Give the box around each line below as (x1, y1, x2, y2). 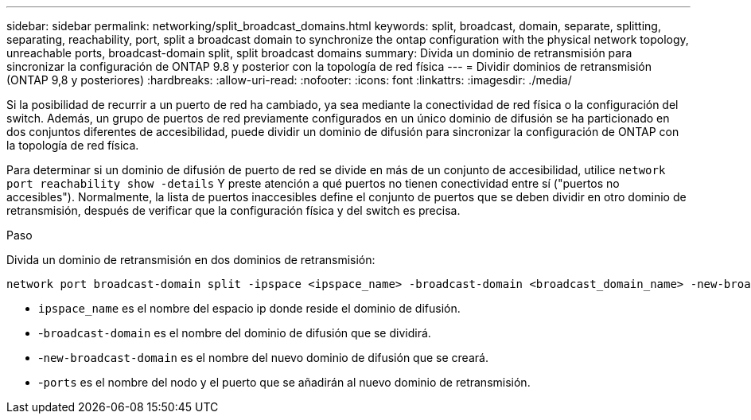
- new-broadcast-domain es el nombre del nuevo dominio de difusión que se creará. (38, 351, 488, 364)
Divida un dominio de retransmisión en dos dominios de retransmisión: (6, 253, 375, 266)
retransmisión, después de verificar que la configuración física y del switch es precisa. (6, 204, 461, 217)
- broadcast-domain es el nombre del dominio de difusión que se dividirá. (38, 326, 431, 340)
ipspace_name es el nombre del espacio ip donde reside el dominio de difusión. (38, 301, 461, 315)
